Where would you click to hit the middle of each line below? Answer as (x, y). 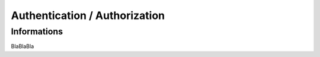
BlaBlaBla (23, 46)
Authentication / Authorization (88, 15)
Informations (37, 31)
